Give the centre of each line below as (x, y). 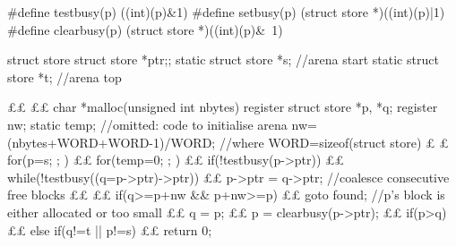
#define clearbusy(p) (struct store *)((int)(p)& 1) (145, 29)
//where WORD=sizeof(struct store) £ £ (334, 142)
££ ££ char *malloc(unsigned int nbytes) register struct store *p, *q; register (223, 107)
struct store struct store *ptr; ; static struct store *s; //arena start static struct (223, 59)
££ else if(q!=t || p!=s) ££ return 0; (110, 229)
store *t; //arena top (65, 76)
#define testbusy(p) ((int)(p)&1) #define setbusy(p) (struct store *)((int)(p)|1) (226, 12)
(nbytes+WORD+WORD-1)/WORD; (112, 142)
